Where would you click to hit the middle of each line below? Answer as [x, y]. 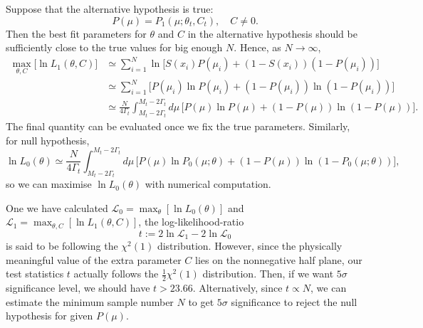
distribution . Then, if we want [268, 274]
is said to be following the [62, 246]
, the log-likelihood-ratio [191, 222]
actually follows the [116, 274]
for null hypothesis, [48, 140]
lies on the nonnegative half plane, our [279, 259]
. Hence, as [257, 47]
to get [201, 301]
